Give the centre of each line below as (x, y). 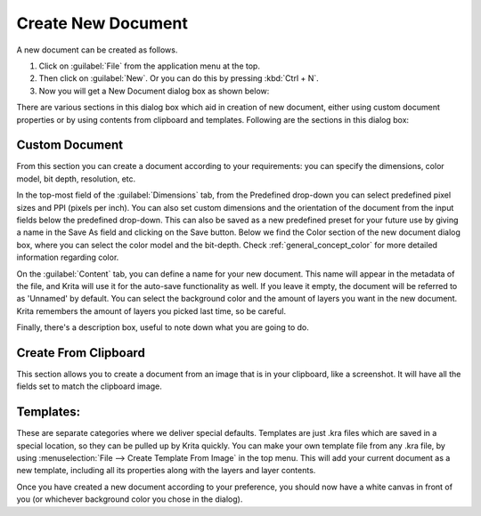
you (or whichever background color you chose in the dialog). (130, 499)
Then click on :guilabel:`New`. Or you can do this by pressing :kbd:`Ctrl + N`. (179, 78)
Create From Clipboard (81, 353)
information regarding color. (68, 257)
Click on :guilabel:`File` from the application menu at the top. (149, 66)
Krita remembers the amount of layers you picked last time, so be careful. (151, 310)
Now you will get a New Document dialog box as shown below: (154, 91)
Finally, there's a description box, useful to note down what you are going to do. (163, 327)
